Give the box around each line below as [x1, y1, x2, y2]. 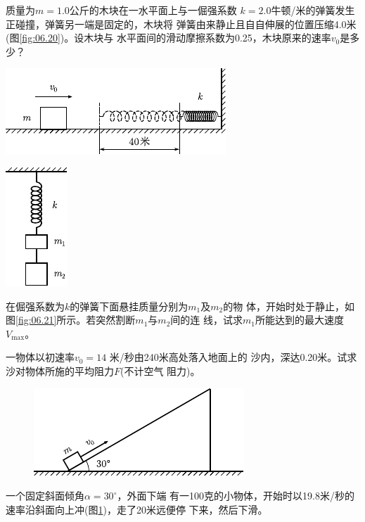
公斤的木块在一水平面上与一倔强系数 [69, 3, 237, 17]
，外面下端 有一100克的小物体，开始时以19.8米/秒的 [117, 488, 355, 503]
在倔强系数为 [6, 298, 65, 313]
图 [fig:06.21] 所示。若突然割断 [6, 312, 136, 327]
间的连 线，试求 [170, 312, 243, 327]
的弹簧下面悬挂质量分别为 [70, 298, 188, 313]
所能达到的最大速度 [255, 312, 344, 327]
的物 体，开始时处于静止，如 [223, 298, 354, 313]
